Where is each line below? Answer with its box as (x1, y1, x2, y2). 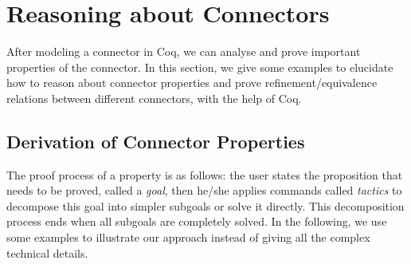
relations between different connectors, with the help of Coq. (6, 89, 302, 106)
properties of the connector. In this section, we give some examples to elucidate (6, 58, 393, 75)
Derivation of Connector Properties (6, 128, 305, 153)
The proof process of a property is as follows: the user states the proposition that (6, 166, 403, 183)
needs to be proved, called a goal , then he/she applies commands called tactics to (6, 182, 402, 199)
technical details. (6, 244, 88, 261)
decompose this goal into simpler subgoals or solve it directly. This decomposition (6, 197, 405, 214)
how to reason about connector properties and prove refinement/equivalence (6, 74, 378, 91)
